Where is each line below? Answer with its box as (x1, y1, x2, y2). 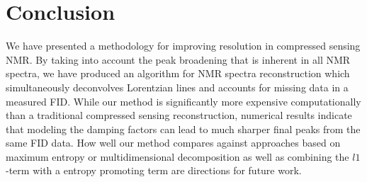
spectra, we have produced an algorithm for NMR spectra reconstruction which (6, 66, 350, 81)
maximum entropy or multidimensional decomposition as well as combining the (6, 149, 349, 164)
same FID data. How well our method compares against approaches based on (6, 135, 341, 150)
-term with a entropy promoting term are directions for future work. (6, 163, 302, 178)
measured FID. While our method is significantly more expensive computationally (6, 93, 361, 108)
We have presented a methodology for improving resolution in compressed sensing (6, 38, 361, 53)
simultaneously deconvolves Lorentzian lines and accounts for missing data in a (6, 79, 349, 94)
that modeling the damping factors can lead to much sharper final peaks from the (6, 121, 361, 136)
